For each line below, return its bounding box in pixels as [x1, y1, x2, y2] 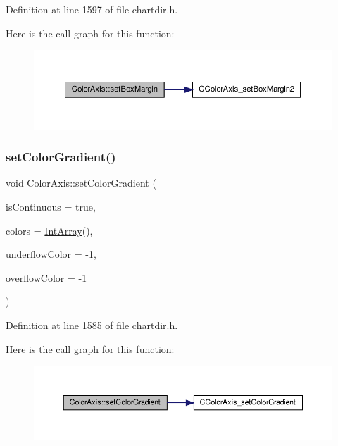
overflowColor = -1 [6, 270, 87, 285]
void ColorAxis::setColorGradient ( [6, 175, 156, 190]
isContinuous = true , [6, 199, 96, 214]
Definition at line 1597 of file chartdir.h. [6, 2, 178, 16]
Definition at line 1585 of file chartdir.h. [6, 318, 178, 333]
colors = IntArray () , [6, 223, 93, 237]
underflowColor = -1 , [6, 247, 96, 261]
